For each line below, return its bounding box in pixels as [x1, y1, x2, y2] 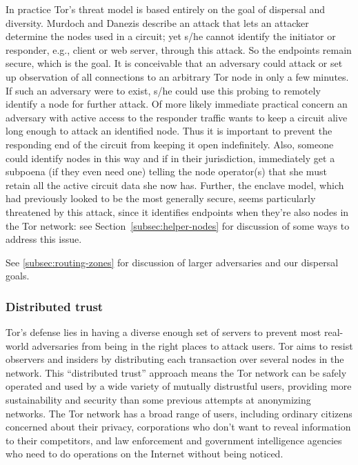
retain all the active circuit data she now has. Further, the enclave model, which [6, 177, 344, 192]
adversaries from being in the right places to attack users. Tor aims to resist [32, 338, 353, 353]
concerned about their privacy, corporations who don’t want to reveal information [6, 419, 351, 434]
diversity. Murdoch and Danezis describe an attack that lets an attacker [6, 15, 309, 30]
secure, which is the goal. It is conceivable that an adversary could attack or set [6, 56, 343, 70]
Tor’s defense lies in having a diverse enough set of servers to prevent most [6, 325, 321, 339]
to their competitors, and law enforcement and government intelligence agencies [6, 433, 342, 447]
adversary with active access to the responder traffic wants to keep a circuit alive [6, 110, 348, 124]
